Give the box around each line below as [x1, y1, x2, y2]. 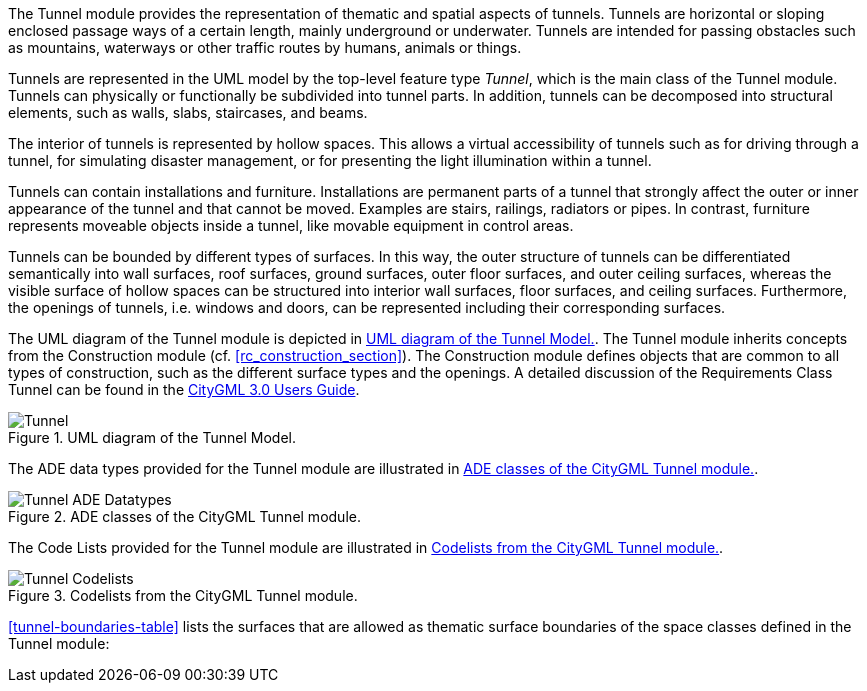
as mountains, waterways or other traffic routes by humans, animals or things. [8, 39, 522, 56]
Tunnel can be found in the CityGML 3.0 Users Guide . [8, 381, 360, 398]
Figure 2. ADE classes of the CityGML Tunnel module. [8, 508, 361, 525]
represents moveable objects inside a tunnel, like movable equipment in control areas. [8, 217, 574, 234]
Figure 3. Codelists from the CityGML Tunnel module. [8, 587, 358, 604]
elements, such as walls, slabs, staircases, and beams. [8, 104, 368, 121]
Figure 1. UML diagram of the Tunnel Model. [8, 429, 296, 446]
